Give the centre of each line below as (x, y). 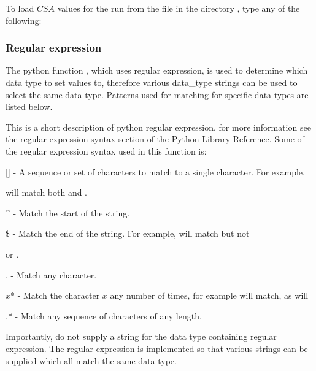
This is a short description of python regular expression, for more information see (158, 127)
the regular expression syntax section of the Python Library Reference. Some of (155, 139)
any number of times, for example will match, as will (209, 295)
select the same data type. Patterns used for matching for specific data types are (157, 94)
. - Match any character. (51, 274)
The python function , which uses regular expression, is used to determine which (157, 70)
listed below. (29, 106)
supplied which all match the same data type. (91, 360)
